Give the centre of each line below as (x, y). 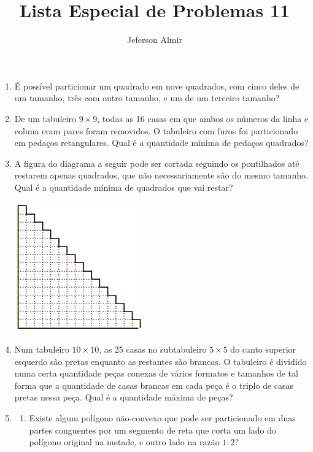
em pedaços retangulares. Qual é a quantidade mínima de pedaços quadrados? (161, 143)
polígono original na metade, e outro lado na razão (124, 442)
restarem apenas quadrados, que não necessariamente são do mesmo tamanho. (161, 175)
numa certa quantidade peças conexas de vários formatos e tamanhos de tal (156, 373)
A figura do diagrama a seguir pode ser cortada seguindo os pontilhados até (157, 163)
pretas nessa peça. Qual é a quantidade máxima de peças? (124, 397)
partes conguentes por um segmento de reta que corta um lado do (153, 430)
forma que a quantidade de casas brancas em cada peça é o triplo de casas (154, 385)
